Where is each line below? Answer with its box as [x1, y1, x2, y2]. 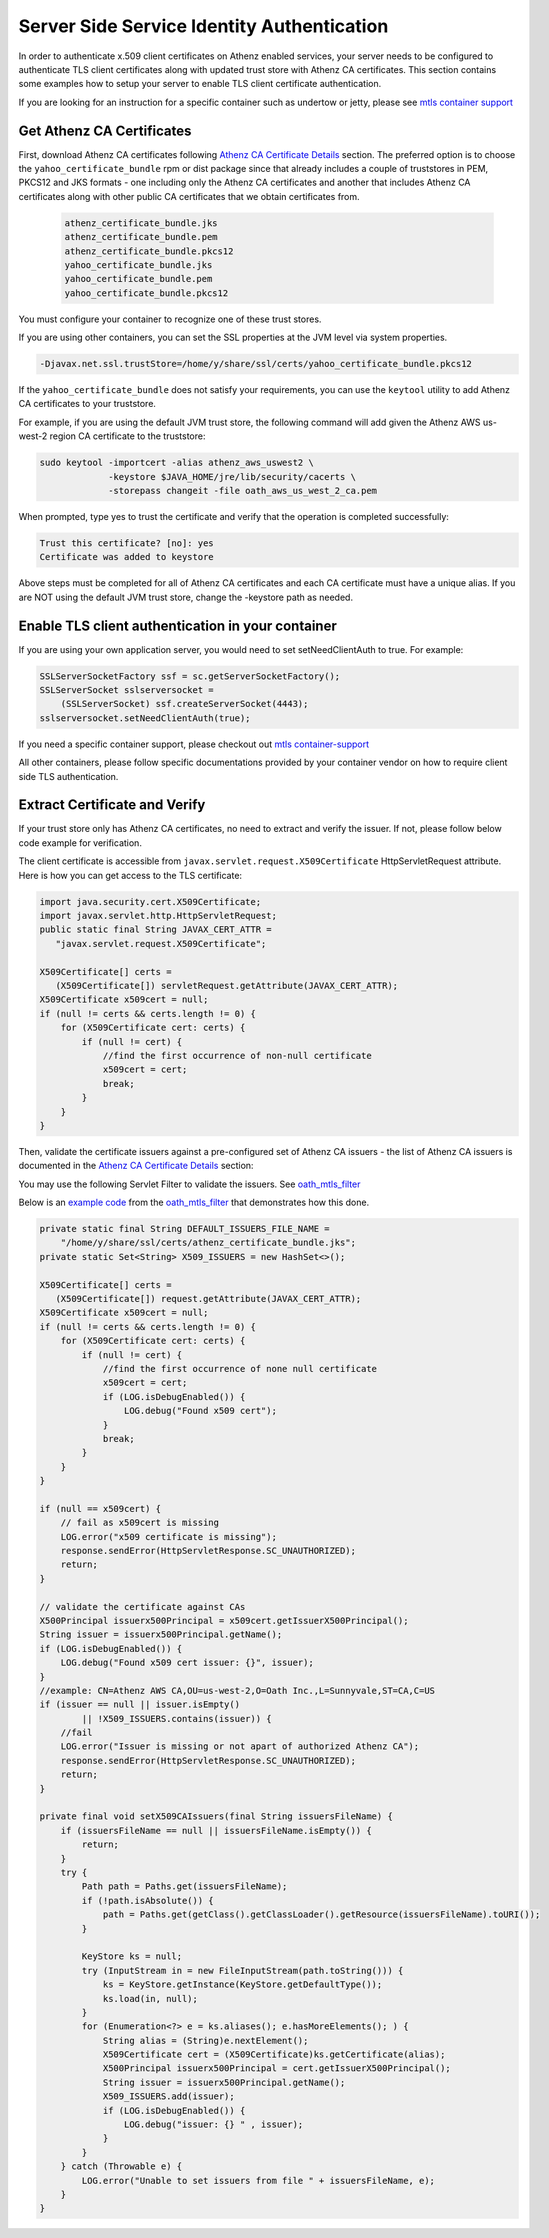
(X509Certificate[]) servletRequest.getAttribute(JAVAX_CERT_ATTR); [55, 980, 399, 991]
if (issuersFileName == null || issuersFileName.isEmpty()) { [60, 1825, 372, 1836]
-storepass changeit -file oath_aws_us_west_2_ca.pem [108, 485, 378, 497]
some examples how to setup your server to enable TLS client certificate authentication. [18, 78, 382, 90]
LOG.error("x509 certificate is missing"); [60, 1531, 277, 1542]
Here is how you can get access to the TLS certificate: [18, 869, 243, 881]
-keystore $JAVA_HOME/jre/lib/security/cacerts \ [108, 471, 357, 482]
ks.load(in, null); [102, 1993, 199, 2004]
